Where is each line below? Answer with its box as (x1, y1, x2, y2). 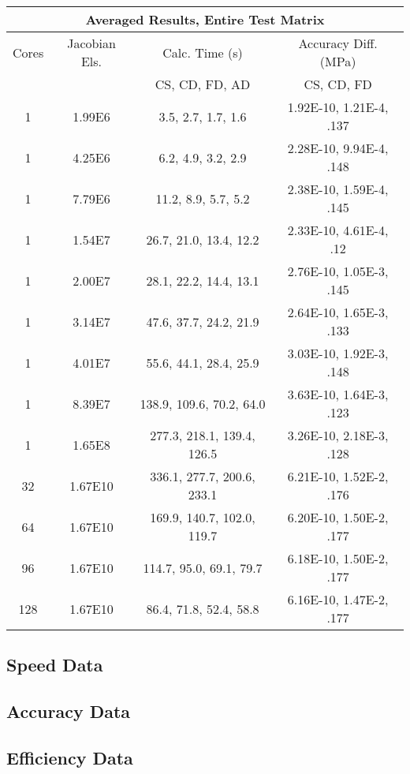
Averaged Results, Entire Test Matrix (85, 10, 325, 28)
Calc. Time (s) (162, 43, 243, 62)
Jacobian (67, 34, 116, 52)
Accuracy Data (6, 699, 131, 724)
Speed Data (6, 652, 103, 677)
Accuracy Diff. (298, 34, 378, 52)
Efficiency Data (6, 745, 133, 769)
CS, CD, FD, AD (155, 75, 251, 93)
